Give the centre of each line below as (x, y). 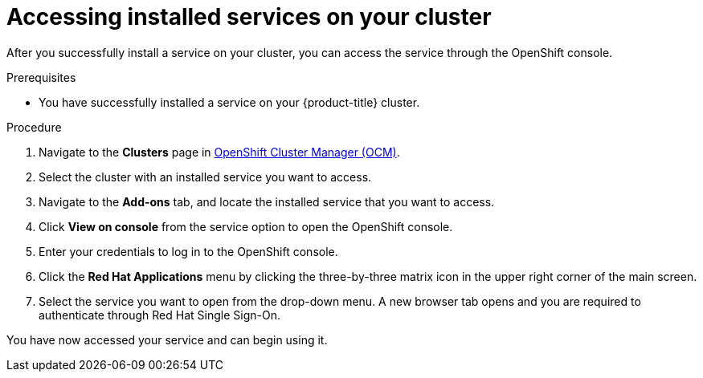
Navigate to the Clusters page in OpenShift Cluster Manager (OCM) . (219, 152)
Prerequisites (41, 77)
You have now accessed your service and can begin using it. (167, 339)
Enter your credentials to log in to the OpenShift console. (188, 251)
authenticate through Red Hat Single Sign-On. (159, 315)
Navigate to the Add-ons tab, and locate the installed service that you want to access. (267, 201)
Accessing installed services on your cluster (249, 17)
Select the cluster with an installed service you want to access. (205, 177)
